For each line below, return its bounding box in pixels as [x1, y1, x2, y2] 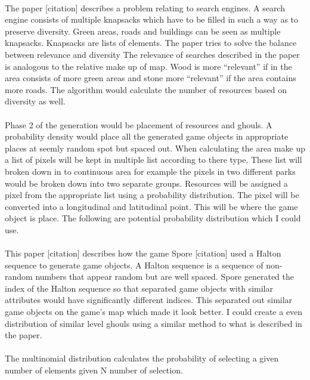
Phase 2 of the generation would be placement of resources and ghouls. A [5, 118, 272, 131]
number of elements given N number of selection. [5, 364, 183, 376]
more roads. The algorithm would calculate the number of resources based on [5, 83, 287, 95]
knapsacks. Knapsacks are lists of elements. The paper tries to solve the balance [5, 36, 297, 49]
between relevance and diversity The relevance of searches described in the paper [5, 48, 300, 60]
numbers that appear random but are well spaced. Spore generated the [35, 270, 294, 283]
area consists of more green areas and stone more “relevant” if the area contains [5, 72, 296, 84]
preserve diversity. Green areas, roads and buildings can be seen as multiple [5, 24, 281, 37]
